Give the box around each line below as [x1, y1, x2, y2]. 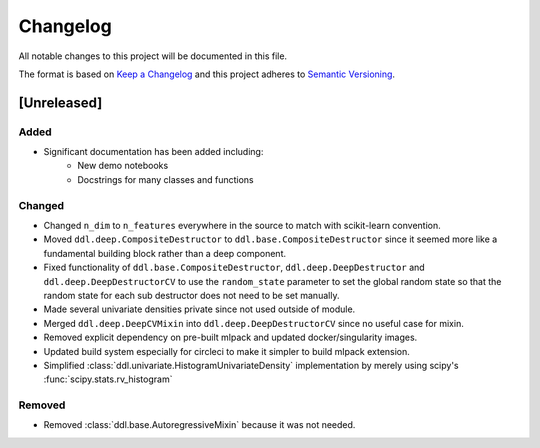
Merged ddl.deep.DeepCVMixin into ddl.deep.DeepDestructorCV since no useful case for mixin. [43, 317, 464, 329]
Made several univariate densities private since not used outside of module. [43, 303, 356, 315]
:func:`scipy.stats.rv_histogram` [43, 373, 173, 385]
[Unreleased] [18, 94, 103, 111]
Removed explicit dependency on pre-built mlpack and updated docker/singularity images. [43, 331, 418, 344]
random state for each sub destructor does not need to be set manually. [43, 289, 340, 301]
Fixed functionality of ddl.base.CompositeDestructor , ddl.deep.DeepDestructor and [43, 261, 425, 274]
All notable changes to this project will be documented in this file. [18, 50, 288, 62]
